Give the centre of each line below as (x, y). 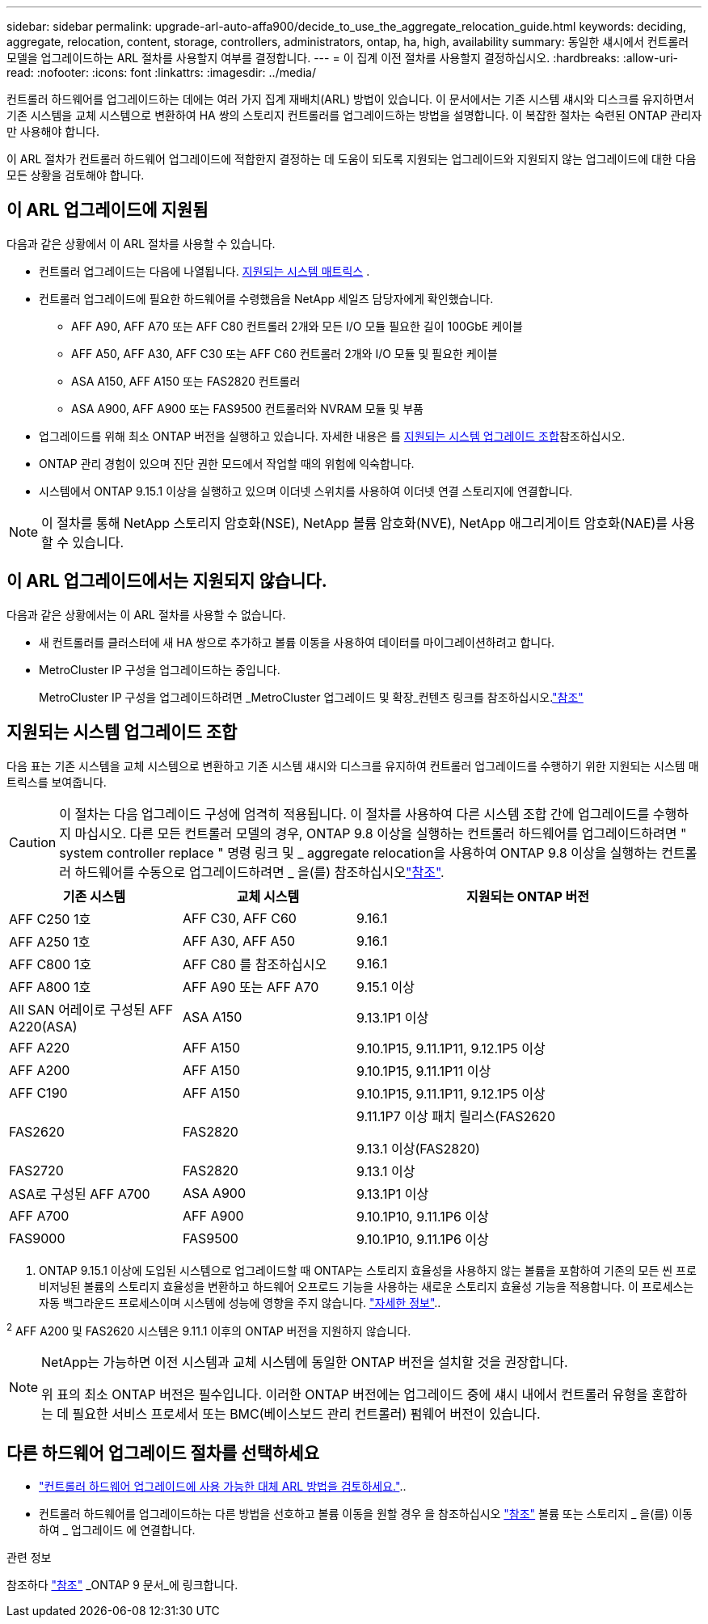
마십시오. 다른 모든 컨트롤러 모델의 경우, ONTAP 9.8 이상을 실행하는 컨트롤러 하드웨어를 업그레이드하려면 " (381, 833)
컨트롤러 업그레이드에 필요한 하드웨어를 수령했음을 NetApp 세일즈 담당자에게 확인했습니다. (266, 298)
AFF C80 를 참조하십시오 (255, 964)
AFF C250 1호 (50, 919)
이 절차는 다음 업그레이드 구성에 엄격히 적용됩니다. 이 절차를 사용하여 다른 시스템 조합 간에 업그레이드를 (354, 814)
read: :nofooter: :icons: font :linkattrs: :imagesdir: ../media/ (161, 72)
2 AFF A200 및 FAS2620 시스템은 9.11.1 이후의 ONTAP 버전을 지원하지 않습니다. (209, 1329)
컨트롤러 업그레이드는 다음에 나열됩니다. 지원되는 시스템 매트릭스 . (204, 271)
